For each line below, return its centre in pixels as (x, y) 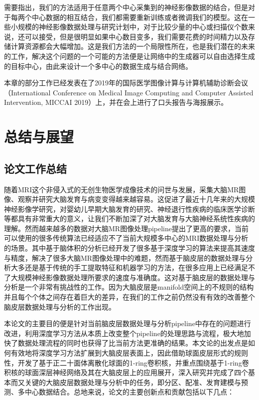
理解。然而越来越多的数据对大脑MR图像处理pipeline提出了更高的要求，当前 (126, 228)
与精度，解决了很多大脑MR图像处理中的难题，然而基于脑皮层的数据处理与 (125, 257)
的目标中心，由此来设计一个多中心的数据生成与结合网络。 (98, 66)
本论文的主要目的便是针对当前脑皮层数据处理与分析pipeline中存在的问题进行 (128, 323)
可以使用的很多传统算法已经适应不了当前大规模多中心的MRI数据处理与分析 (126, 238)
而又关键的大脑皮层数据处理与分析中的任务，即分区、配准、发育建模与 (126, 382)
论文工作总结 (35, 168)
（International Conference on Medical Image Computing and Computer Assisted (129, 92)
